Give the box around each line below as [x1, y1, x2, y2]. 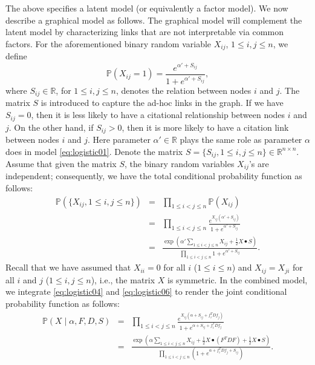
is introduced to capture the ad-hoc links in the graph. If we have [41, 96, 284, 109]
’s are [248, 157, 269, 170]
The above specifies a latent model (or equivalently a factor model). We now [5, 2, 288, 14]
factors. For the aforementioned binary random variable [5, 37, 212, 50]
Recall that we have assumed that [5, 261, 131, 274]
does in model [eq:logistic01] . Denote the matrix [5, 145, 183, 157]
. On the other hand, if [8, 120, 94, 133]
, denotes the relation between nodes [115, 84, 252, 97]
